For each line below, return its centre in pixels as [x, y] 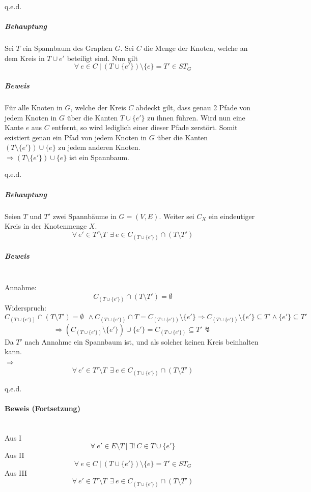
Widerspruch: [25, 307]
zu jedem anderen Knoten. [99, 147]
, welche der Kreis [98, 107]
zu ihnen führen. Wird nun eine [196, 117]
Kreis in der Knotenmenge [46, 226]
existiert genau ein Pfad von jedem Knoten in [76, 137]
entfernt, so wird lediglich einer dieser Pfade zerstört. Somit [145, 127]
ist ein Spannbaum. [99, 157]
